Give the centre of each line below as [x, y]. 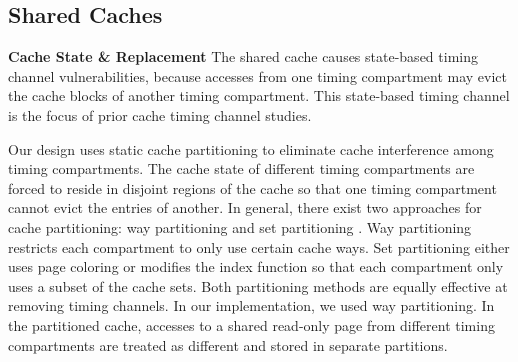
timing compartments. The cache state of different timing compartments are [241, 168]
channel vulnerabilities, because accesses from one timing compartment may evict [257, 75]
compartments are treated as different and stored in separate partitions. [228, 344]
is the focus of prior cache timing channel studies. [160, 114]
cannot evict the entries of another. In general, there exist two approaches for [245, 207]
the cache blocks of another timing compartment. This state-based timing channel [259, 95]
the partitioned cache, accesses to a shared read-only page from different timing [251, 324]
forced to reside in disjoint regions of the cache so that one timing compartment [252, 187]
